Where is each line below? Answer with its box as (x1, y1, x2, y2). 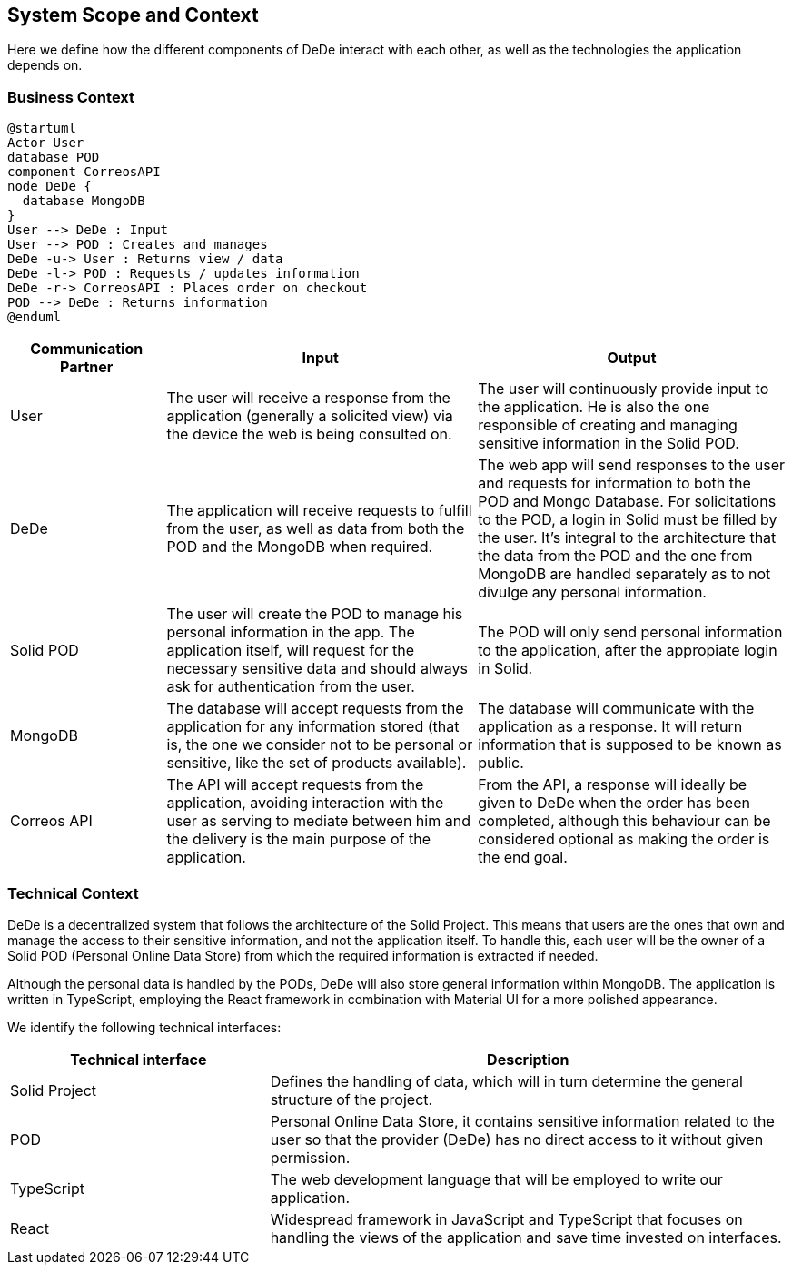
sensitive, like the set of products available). (166, 754, 467, 773)
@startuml (7, 121, 76, 136)
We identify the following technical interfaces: (7, 1019, 282, 1035)
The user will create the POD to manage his (166, 605, 463, 624)
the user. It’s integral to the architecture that (478, 528, 777, 547)
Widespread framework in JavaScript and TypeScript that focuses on (270, 1209, 743, 1228)
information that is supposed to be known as (478, 735, 782, 754)
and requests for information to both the (478, 474, 751, 493)
